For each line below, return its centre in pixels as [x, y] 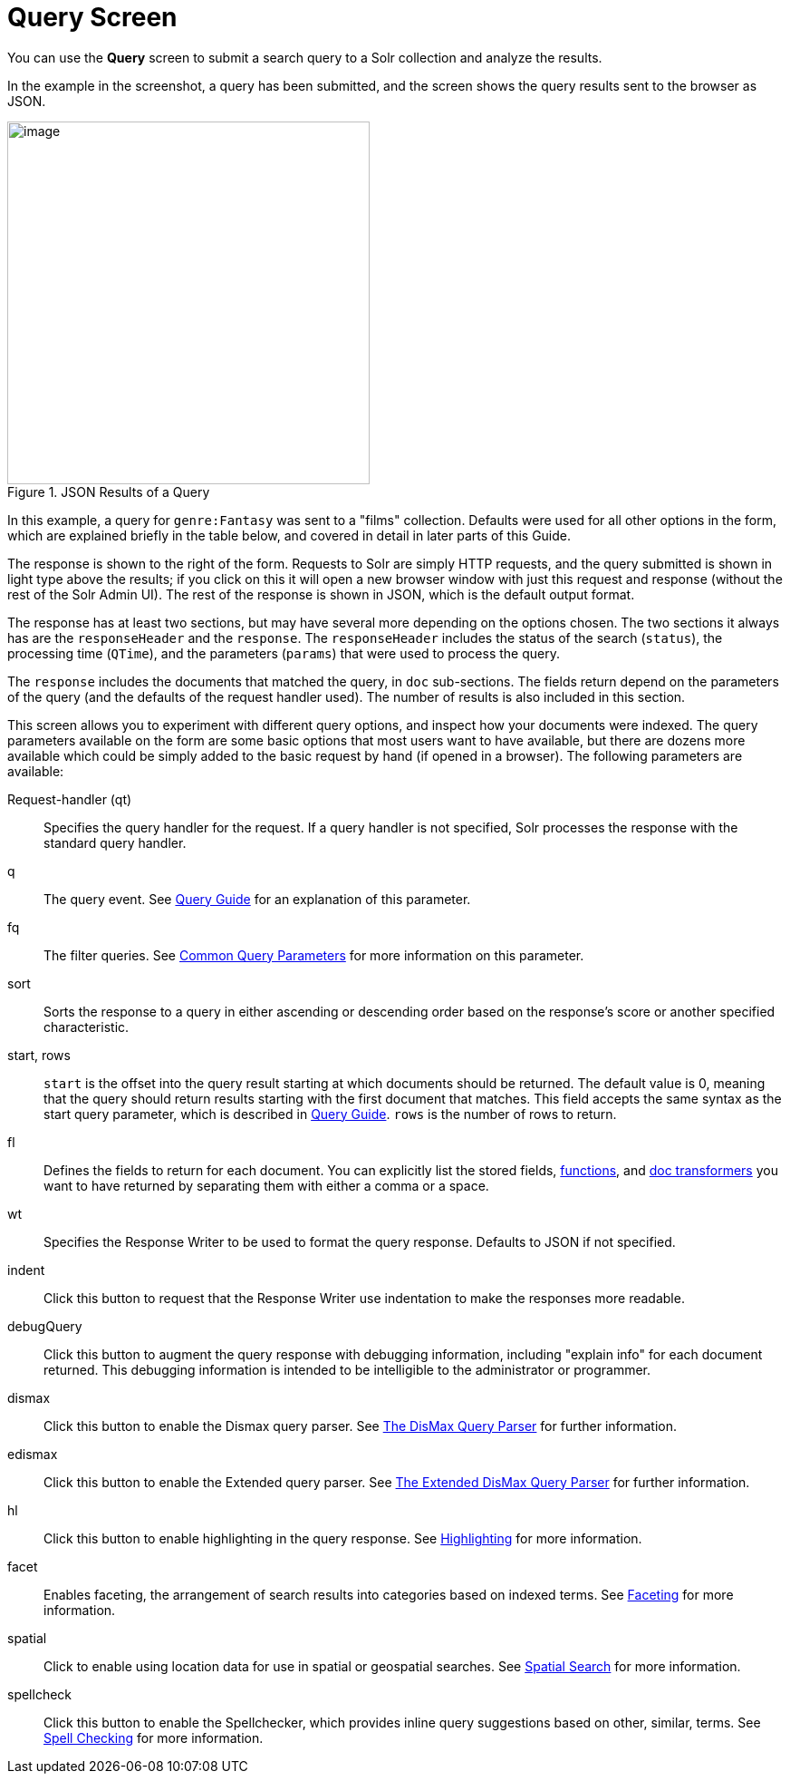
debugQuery [45, 1326]
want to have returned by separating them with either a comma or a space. [266, 1185]
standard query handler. [115, 842]
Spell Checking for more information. [154, 1737]
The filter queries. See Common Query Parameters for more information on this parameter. [314, 955]
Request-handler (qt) [70, 799]
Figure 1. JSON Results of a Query [109, 491]
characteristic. [87, 1027]
